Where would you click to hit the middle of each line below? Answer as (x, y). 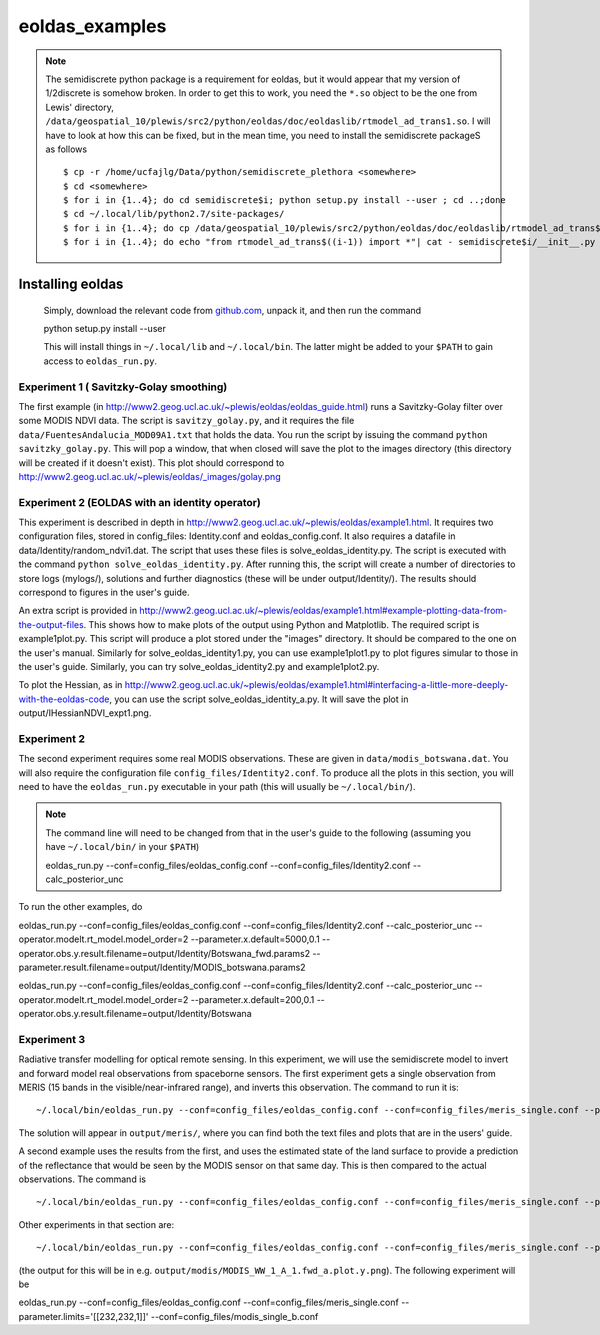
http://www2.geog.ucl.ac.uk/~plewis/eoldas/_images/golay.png (149, 476)
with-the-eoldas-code (64, 699)
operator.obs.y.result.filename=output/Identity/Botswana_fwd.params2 (164, 953)
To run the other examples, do (80, 907)
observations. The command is (82, 1179)
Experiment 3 (51, 1039)
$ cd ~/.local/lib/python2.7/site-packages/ (174, 214)
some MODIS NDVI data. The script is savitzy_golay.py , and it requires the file (186, 421)
